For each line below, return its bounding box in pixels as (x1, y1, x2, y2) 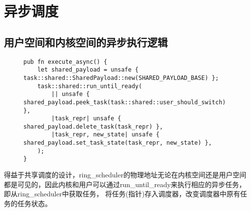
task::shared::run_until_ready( (37, 82, 142, 90)
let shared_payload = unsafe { (37, 66, 139, 74)
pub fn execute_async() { (23, 58, 107, 65)
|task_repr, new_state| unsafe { (51, 131, 160, 138)
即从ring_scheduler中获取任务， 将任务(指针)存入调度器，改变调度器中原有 (4, 189, 240, 199)
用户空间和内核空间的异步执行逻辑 (4, 34, 168, 49)
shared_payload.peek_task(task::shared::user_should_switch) (23, 98, 226, 106)
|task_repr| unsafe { (51, 115, 121, 122)
